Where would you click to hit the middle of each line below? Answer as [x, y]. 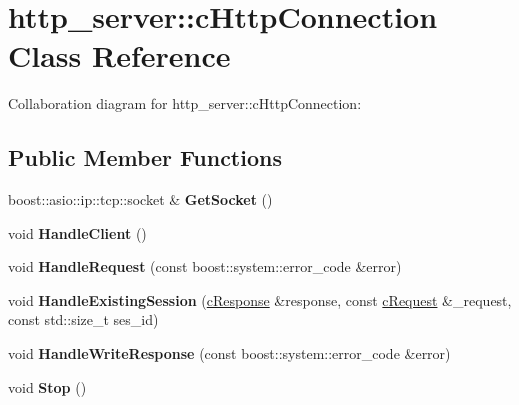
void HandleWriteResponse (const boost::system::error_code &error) [229, 353]
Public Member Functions [145, 157]
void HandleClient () [77, 232]
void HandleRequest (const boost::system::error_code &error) [205, 266]
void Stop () [47, 386]
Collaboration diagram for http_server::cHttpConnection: [185, 103]
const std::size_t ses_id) [83, 319]
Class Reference [119, 55]
